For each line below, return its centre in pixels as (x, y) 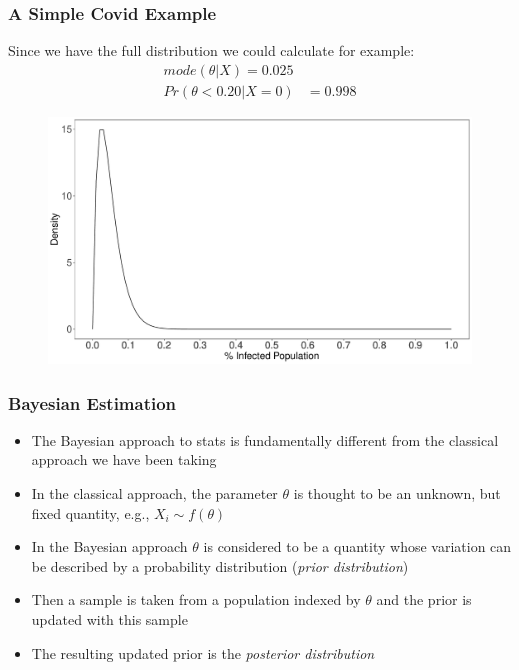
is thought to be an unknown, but (397, 493)
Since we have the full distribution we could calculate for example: (211, 50)
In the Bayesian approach (109, 546)
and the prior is (424, 599)
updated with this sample (109, 619)
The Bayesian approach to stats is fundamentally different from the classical (265, 439)
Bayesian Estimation (92, 402)
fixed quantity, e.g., (90, 512)
